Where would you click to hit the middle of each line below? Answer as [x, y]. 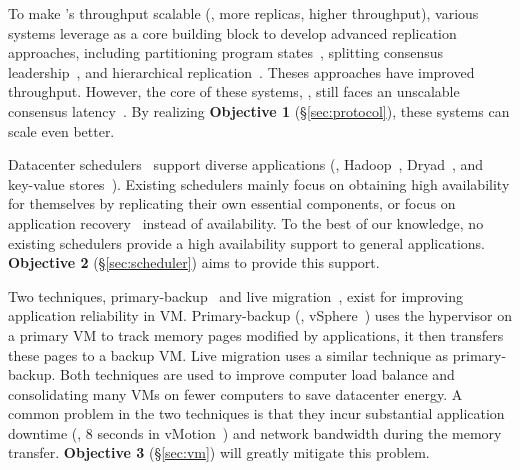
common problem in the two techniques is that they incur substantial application [256, 413]
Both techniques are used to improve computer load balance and [257, 374]
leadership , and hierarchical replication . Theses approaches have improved [241, 71]
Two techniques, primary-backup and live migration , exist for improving [236, 295]
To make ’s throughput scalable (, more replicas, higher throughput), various [243, 13]
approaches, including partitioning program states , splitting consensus [226, 52]
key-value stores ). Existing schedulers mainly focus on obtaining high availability [259, 183]
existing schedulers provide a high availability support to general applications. [246, 242]
